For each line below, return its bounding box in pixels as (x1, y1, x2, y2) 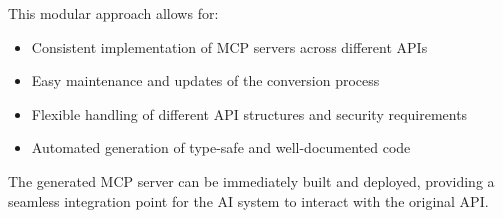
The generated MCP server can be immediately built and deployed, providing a (8, 170, 495, 191)
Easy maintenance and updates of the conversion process (31, 70, 380, 91)
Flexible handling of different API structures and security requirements (31, 103, 468, 124)
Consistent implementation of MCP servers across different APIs (31, 36, 428, 57)
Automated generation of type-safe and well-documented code (31, 137, 411, 158)
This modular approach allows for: (8, 3, 219, 23)
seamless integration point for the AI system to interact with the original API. (8, 190, 489, 211)
